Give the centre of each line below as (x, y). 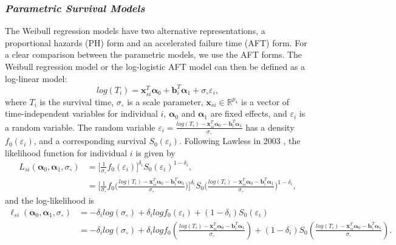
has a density (270, 127)
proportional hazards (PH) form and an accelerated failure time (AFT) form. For (156, 42)
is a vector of (265, 101)
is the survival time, (77, 101)
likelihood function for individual (66, 152)
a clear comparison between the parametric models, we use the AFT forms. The (154, 54)
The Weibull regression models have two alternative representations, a (135, 31)
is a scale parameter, (165, 101)
